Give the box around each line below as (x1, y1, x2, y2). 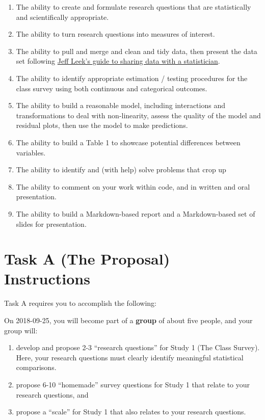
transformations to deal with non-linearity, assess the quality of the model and (16, 110, 261, 120)
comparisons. (16, 362, 57, 373)
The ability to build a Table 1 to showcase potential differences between (16, 137, 241, 147)
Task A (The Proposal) (4, 248, 170, 269)
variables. (16, 147, 46, 157)
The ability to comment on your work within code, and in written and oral (16, 181, 250, 192)
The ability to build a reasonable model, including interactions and (16, 100, 225, 111)
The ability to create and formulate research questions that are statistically (16, 2, 251, 12)
